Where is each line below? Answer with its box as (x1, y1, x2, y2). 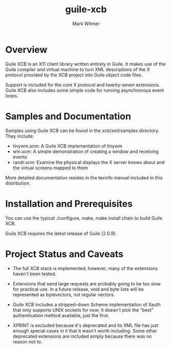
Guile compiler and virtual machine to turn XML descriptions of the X (5, 66, 150, 72)
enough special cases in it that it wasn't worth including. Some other (12, 327, 158, 334)
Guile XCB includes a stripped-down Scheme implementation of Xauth (12, 301, 161, 307)
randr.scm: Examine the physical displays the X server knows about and (12, 159, 165, 165)
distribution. (5, 180, 31, 186)
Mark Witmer (72, 20, 100, 27)
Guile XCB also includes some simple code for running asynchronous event (5, 87, 164, 93)
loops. (5, 92, 19, 98)
